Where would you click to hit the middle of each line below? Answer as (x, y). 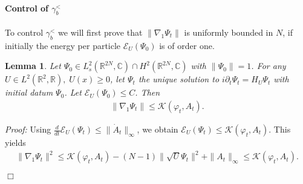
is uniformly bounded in (229, 32)
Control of (27, 8)
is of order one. (187, 45)
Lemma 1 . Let (33, 66)
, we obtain (158, 129)
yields (15, 143)
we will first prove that (100, 32)
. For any (269, 66)
